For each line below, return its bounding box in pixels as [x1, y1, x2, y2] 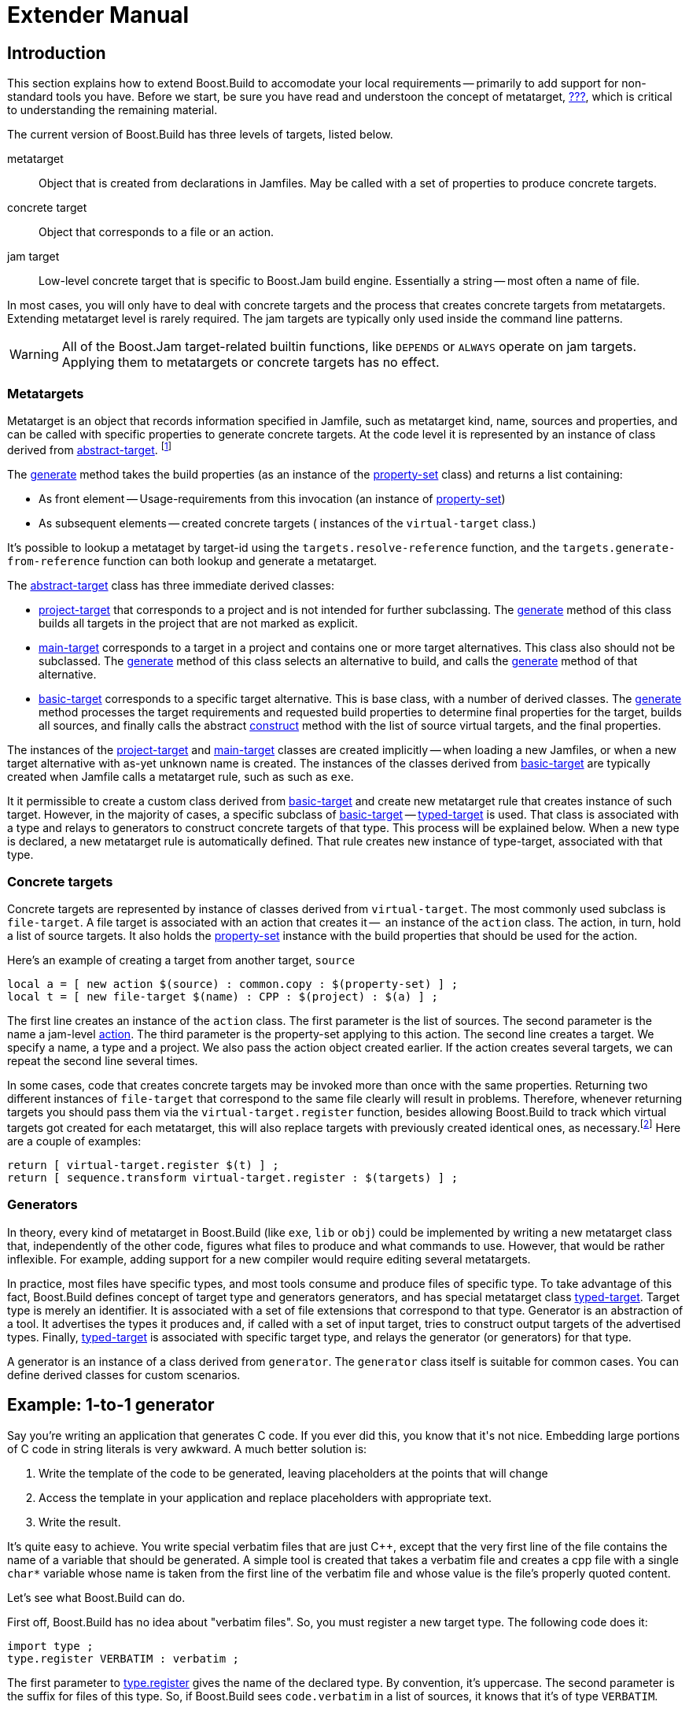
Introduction [7, 43, 106, 63]
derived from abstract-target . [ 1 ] [7, 440, 172, 457]
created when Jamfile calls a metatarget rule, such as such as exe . [7, 769, 354, 783]
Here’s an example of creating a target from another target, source [7, 953, 356, 967]
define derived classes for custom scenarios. [7, 1367, 241, 1382]
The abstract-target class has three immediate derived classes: [7, 578, 334, 592]
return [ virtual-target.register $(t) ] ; [7, 1158, 279, 1171]
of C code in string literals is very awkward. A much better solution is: [7, 1441, 367, 1456]
